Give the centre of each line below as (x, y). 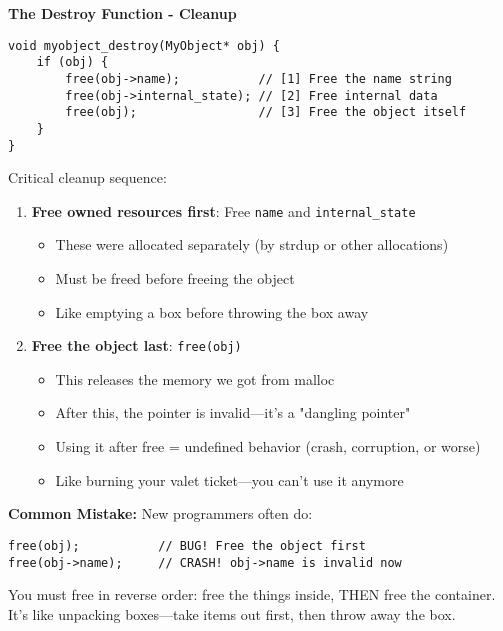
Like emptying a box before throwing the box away (212, 311)
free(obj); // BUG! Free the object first (187, 545)
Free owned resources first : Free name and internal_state (223, 210)
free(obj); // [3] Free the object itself (266, 112)
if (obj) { (72, 62)
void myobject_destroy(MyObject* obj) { (144, 45)
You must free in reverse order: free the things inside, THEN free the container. (252, 594)
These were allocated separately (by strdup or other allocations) (252, 244)
